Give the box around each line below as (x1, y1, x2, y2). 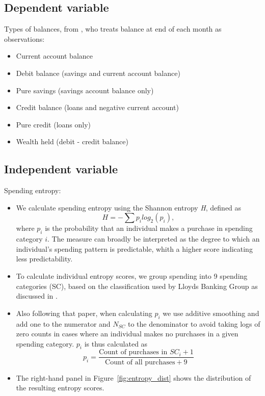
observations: (4, 33, 45, 44)
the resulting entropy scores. (16, 382, 104, 393)
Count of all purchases (105, 358, 175, 366)
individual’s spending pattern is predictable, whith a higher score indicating (16, 243, 253, 254)
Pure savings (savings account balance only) (16, 85, 154, 95)
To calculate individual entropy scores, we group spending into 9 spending (16, 270, 248, 281)
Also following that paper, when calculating (16, 307, 152, 318)
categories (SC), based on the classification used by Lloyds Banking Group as (16, 280, 258, 291)
